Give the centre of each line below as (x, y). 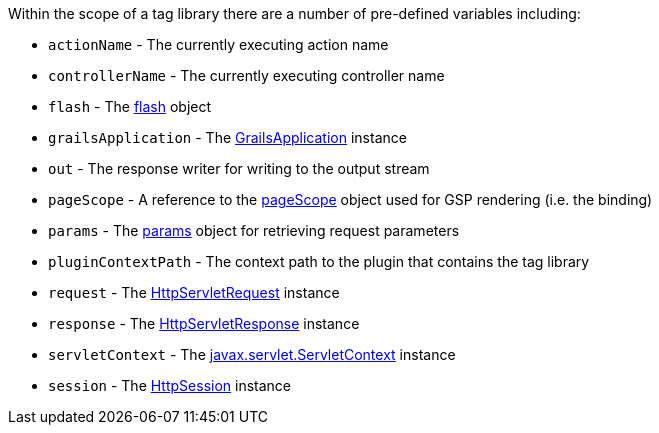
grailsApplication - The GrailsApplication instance (227, 137)
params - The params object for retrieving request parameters (254, 230)
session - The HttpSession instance (170, 385)
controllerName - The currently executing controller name (246, 75)
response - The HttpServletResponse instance (204, 323)
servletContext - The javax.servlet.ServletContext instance (252, 354)
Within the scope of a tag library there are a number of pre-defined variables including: (294, 13)
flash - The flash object (130, 106)
